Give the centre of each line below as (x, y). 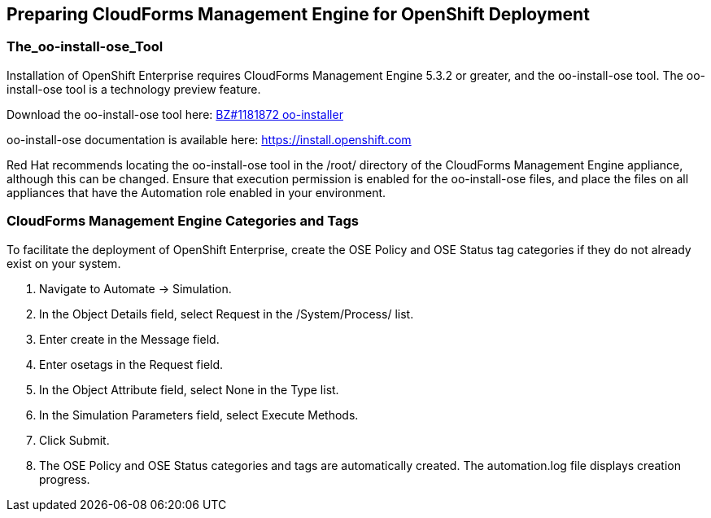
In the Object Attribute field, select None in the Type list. (189, 389)
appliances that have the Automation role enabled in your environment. (196, 192)
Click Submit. (74, 440)
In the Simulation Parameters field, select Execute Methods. (199, 415)
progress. (65, 479)
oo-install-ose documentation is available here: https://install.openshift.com (209, 139)
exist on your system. (64, 263)
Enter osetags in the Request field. (131, 364)
